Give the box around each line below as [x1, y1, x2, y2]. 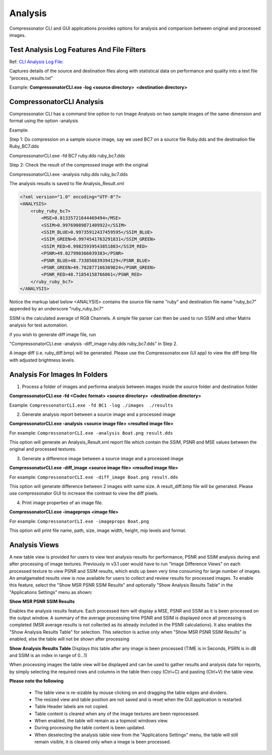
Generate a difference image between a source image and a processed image [22, 455, 184, 461]
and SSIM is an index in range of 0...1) [9, 652, 88, 658]
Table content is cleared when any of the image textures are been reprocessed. [34, 711, 200, 717]
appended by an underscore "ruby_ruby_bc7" [9, 306, 104, 312]
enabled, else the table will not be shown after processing [9, 636, 129, 642]
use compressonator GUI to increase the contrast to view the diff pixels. [9, 490, 159, 497]
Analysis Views [9, 541, 59, 549]
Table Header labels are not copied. [34, 704, 109, 710]
